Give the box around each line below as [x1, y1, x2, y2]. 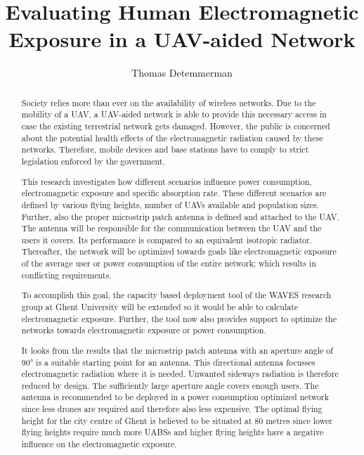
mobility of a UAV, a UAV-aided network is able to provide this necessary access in [21, 108, 327, 120]
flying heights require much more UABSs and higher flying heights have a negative [21, 426, 324, 438]
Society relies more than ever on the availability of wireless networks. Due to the [21, 96, 316, 108]
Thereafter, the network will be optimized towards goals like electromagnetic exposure [21, 245, 337, 257]
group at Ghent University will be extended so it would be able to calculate [21, 300, 299, 312]
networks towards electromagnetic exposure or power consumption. [21, 324, 266, 336]
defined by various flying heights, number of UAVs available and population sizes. [21, 198, 320, 210]
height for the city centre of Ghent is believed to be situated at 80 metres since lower [21, 414, 332, 426]
